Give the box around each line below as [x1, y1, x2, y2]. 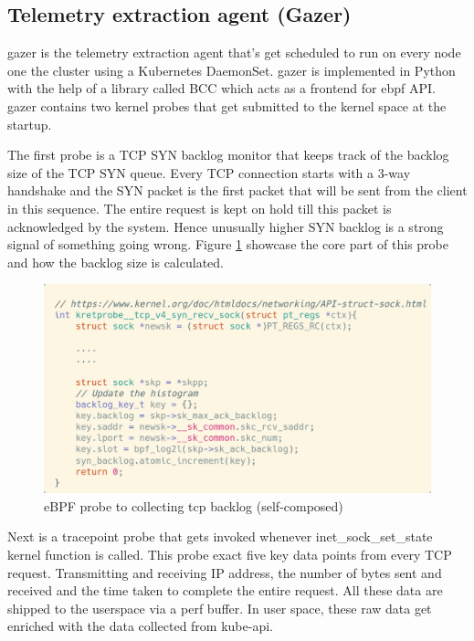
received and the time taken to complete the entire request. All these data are [7, 581, 443, 600]
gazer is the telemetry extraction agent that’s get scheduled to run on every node [7, 43, 461, 62]
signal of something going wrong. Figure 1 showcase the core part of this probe [7, 235, 448, 254]
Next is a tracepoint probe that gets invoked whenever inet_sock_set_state [7, 527, 433, 546]
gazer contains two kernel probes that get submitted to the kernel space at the [7, 96, 447, 115]
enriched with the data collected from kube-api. [7, 616, 273, 636]
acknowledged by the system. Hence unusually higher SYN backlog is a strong [7, 216, 444, 236]
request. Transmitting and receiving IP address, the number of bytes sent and [7, 562, 442, 582]
